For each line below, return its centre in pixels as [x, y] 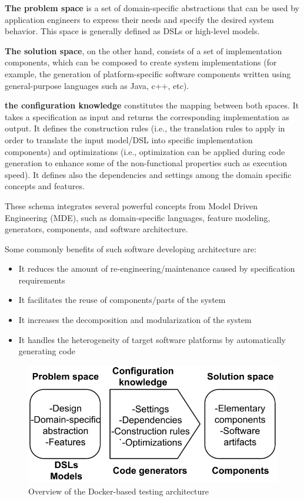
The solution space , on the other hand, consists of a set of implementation [143, 50]
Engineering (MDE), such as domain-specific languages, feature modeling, [138, 217]
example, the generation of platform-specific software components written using [148, 73]
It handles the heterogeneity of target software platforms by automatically [152, 339]
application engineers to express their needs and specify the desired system [139, 19]
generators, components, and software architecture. [96, 229]
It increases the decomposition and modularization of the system [135, 320]
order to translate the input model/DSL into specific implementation [129, 139]
